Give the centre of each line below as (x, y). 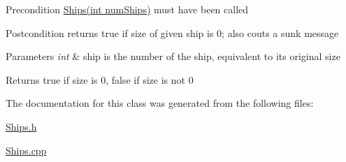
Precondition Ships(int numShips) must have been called (127, 9)
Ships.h (21, 126)
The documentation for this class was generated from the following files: (160, 103)
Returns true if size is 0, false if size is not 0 (100, 79)
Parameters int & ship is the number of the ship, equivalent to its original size (173, 56)
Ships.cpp (26, 150)
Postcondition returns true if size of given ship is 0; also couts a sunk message (172, 32)
